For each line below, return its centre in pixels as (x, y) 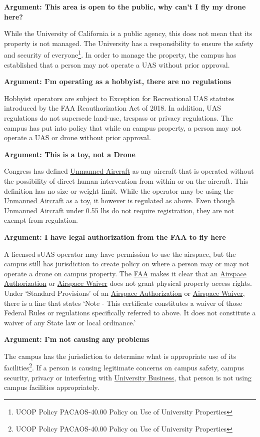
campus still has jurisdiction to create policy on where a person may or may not (127, 264)
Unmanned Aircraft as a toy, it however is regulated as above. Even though (119, 200)
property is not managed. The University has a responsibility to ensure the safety (129, 43)
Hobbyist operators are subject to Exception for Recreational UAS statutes (119, 98)
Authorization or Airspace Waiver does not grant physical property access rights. (128, 283)
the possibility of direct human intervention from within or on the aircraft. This (126, 180)
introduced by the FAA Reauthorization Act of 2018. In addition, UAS (113, 108)
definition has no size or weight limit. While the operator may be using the (119, 190)
